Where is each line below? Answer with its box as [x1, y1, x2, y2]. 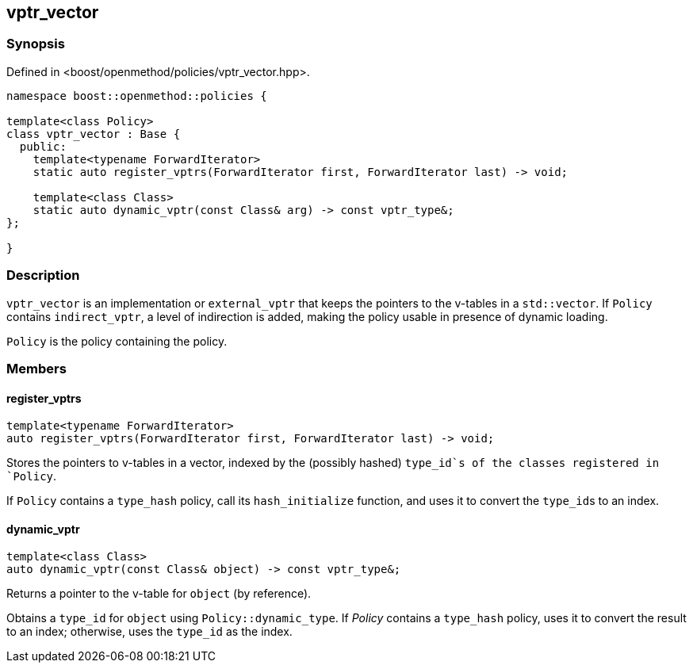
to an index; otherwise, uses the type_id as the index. [6, 625, 293, 639]
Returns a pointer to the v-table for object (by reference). [6, 587, 312, 601]
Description [6, 267, 80, 284]
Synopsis [6, 36, 65, 52]
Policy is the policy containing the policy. [6, 334, 228, 348]
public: [19, 140, 67, 153]
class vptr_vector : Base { [6, 127, 181, 140]
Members [6, 360, 67, 377]
